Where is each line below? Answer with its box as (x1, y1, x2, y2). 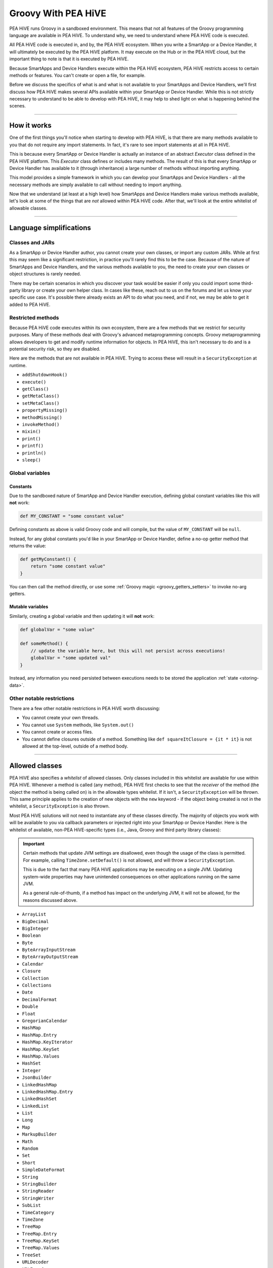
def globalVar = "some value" (20, 626, 95, 632)
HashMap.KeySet (22, 1046, 60, 1052)
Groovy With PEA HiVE (9, 8, 106, 19)
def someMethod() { (20, 641, 68, 647)
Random (22, 1146, 38, 1151)
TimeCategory (22, 1210, 55, 1215)
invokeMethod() (22, 421, 60, 427)
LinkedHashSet (22, 1096, 57, 1102)
